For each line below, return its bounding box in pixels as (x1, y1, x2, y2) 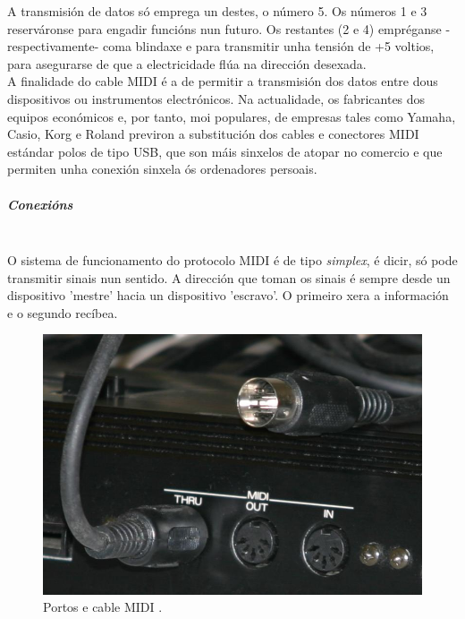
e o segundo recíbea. (7, 303, 118, 322)
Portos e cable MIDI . (43, 598, 163, 616)
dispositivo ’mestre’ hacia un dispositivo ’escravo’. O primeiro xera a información (7, 286, 449, 305)
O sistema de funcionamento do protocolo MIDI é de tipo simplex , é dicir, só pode (7, 251, 458, 270)
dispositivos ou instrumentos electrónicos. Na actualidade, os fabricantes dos (7, 89, 426, 107)
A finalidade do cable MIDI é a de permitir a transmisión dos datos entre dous (7, 72, 438, 90)
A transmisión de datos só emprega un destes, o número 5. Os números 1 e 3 (7, 2, 427, 20)
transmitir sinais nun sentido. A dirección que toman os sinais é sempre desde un (7, 268, 451, 287)
